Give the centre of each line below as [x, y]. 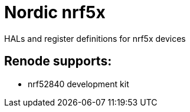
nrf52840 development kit [78, 84]
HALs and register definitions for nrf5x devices [95, 38]
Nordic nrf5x [55, 12]
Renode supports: [58, 61]
